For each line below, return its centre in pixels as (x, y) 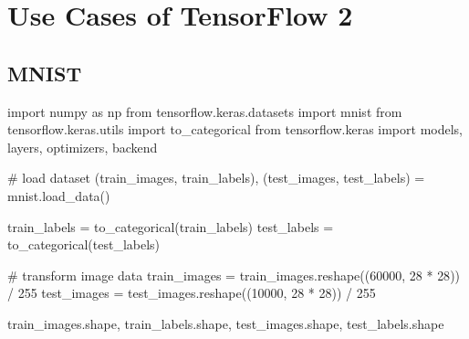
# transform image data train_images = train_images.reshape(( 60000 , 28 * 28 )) (234, 275)
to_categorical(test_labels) (84, 244)
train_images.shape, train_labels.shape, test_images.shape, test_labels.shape (226, 323)
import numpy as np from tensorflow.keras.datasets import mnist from (205, 111)
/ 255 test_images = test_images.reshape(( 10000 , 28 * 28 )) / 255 (192, 293)
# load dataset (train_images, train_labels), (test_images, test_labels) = (216, 178)
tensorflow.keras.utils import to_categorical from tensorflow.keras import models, (235, 129)
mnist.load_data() (59, 195)
